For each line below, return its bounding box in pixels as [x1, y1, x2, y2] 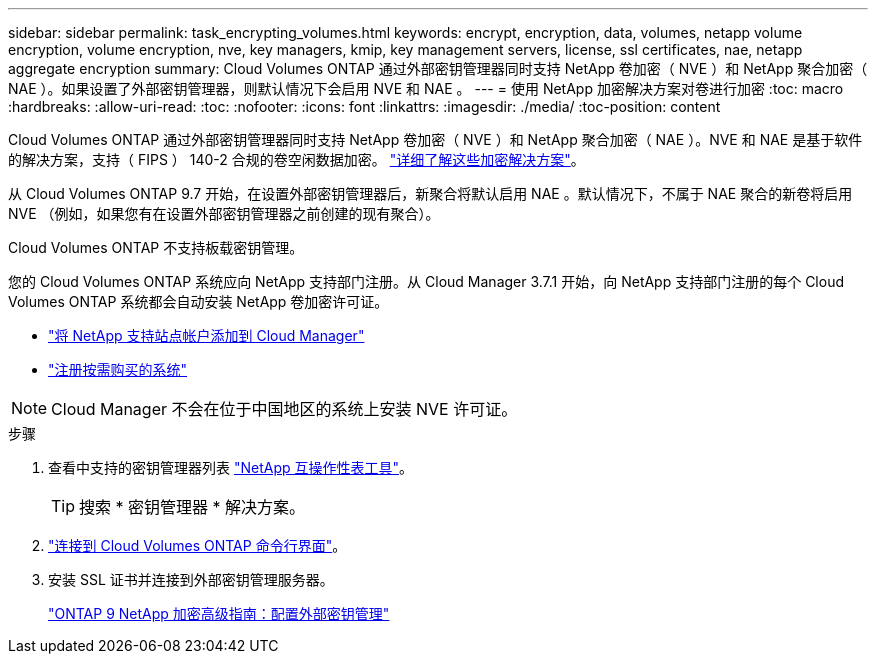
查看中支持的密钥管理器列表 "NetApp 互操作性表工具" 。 [48, 459, 414, 476]
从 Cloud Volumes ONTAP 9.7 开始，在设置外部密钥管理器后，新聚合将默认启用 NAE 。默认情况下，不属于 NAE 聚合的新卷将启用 [8, 185, 853, 202]
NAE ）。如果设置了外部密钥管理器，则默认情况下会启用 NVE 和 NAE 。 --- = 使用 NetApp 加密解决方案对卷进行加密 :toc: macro [8, 80, 844, 97]
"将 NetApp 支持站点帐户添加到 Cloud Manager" [48, 327, 365, 344]
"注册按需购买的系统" [48, 361, 188, 378]
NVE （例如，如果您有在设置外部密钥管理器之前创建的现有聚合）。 [8, 205, 440, 222]
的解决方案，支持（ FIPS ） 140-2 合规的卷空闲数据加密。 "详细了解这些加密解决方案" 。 [8, 151, 585, 168]
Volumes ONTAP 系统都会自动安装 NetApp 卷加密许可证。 [8, 293, 389, 310]
